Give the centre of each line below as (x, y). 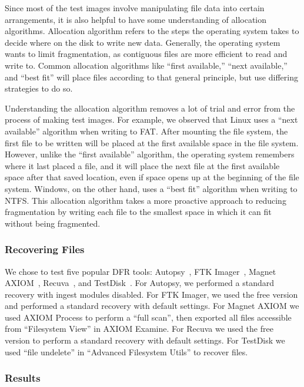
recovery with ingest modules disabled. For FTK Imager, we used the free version (151, 294)
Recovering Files (45, 249)
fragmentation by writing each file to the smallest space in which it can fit (138, 212)
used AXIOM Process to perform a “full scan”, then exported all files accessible (148, 317)
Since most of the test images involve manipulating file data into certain (135, 8)
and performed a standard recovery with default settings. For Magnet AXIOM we (152, 306)
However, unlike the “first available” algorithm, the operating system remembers (150, 154)
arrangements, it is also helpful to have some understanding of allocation (136, 19)
